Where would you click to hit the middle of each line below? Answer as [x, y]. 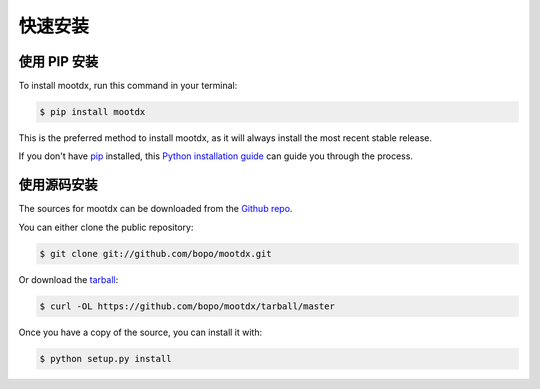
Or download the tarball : [68, 279]
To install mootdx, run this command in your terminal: [128, 86]
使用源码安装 [58, 185]
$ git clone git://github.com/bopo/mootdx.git [155, 253]
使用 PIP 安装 [58, 61]
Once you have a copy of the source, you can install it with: [140, 332]
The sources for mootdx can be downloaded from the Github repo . [155, 209]
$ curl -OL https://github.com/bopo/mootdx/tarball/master [187, 306]
